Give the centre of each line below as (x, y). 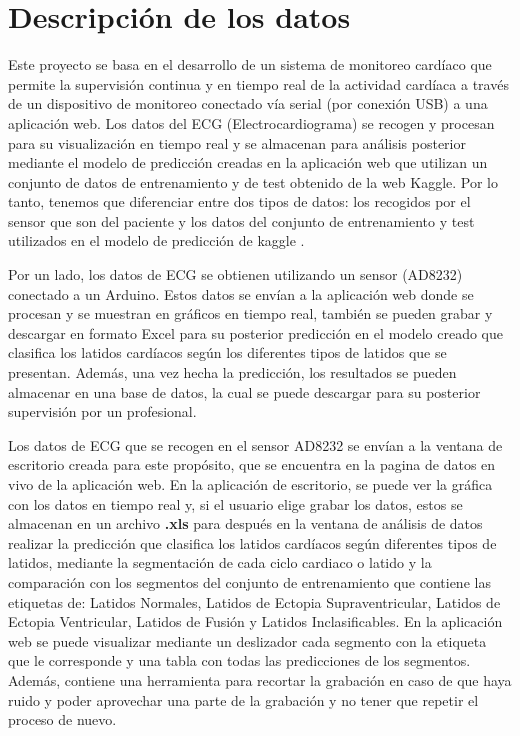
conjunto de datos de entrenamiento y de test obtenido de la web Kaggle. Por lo (253, 181)
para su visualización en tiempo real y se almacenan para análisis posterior (237, 142)
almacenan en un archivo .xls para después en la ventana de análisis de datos (245, 523)
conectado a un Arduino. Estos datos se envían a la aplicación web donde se (241, 293)
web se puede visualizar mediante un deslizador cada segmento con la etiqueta (247, 640)
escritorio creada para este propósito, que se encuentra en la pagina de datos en (252, 464)
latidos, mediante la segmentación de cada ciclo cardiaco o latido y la (220, 562)
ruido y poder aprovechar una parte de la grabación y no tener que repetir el (243, 699)
